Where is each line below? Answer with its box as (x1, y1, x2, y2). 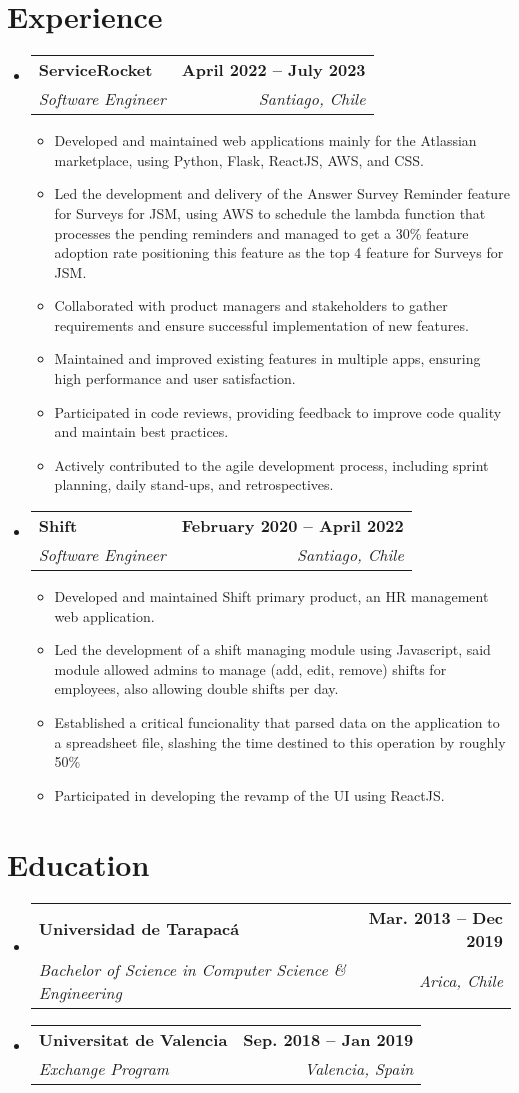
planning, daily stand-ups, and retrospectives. (54, 474, 334, 495)
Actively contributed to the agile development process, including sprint (54, 454, 489, 475)
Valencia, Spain (304, 1056, 414, 1080)
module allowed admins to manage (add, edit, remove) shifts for (54, 658, 447, 679)
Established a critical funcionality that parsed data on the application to (54, 712, 500, 732)
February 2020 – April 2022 (181, 514, 404, 538)
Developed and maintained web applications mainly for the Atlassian (54, 130, 477, 151)
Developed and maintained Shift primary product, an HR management (54, 586, 489, 607)
